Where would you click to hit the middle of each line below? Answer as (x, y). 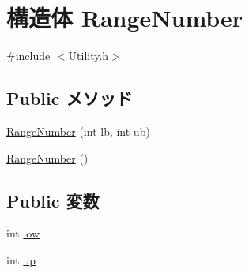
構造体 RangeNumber (125, 18)
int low (23, 233)
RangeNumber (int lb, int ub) (78, 131)
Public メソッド (70, 98)
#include (28, 56)
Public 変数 (53, 200)
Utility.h (89, 56)
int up (21, 259)
